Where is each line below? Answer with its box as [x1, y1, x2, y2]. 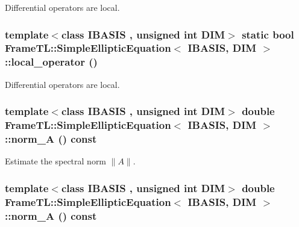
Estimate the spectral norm [5, 155, 107, 167]
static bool [242, 26, 294, 42]
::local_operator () [5, 54, 98, 69]
